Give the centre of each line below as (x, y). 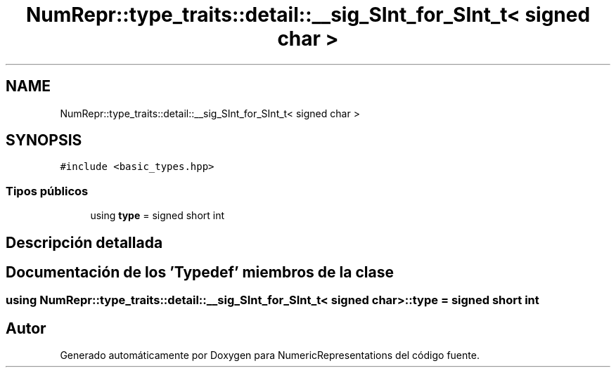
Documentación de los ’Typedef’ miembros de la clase (200, 273)
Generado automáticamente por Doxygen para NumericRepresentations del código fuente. (270, 355)
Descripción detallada (84, 242)
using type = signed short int (158, 216)
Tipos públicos (47, 191)
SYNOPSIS (44, 140)
